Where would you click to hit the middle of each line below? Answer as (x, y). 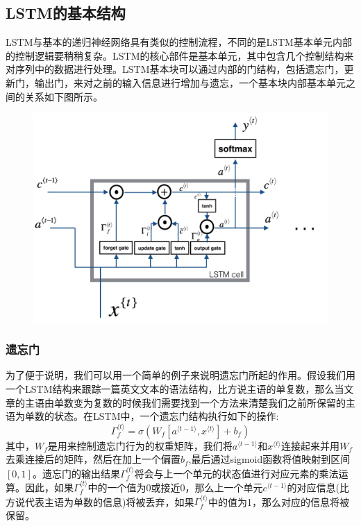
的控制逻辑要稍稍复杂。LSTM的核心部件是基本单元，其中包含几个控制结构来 (180, 55)
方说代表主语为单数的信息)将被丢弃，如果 (100, 501)
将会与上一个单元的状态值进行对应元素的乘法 (236, 473)
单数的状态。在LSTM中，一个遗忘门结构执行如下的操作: (152, 416)
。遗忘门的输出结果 (76, 473)
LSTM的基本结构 (66, 13)
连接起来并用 (311, 445)
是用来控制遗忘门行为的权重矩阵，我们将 (140, 445)
